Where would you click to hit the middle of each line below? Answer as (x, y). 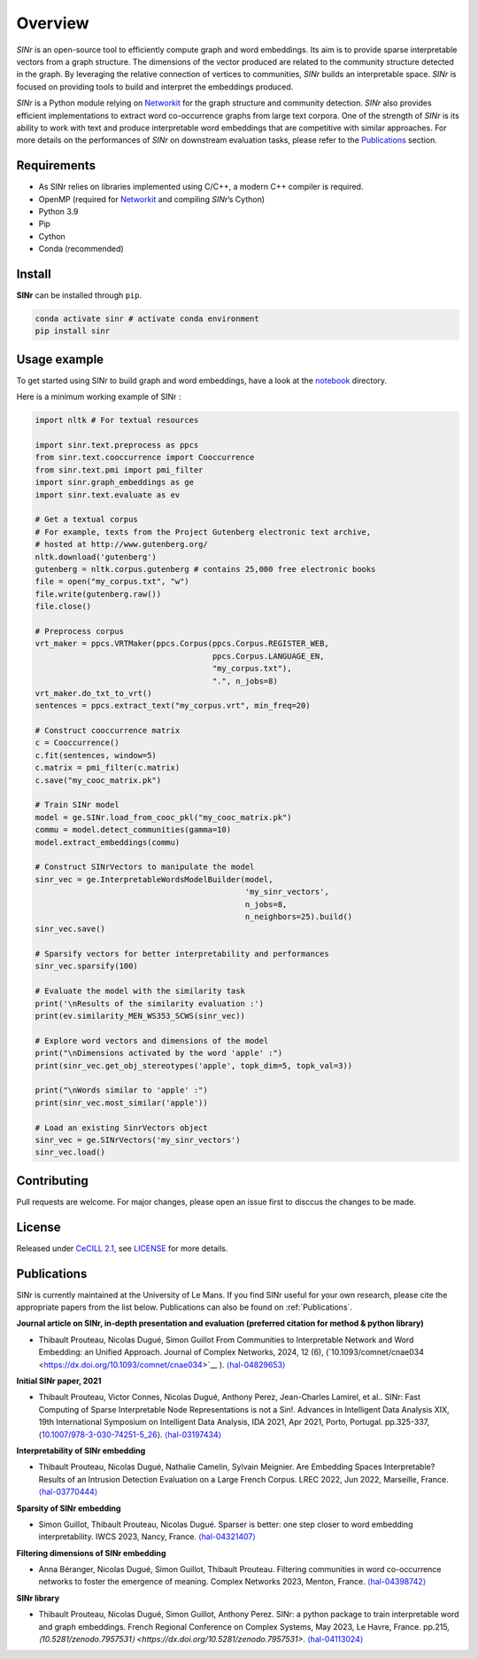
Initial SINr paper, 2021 (59, 1381)
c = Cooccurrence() (77, 743)
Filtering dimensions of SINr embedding (91, 1553)
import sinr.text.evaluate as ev (108, 495)
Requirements (56, 165)
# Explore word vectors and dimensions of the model (152, 1041)
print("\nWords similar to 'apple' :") (121, 1090)
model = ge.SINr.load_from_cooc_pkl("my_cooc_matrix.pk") (163, 817)
